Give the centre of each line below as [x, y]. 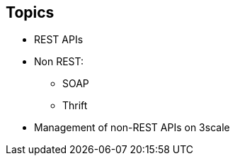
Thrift [75, 106]
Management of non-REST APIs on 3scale [132, 128]
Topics [30, 12]
